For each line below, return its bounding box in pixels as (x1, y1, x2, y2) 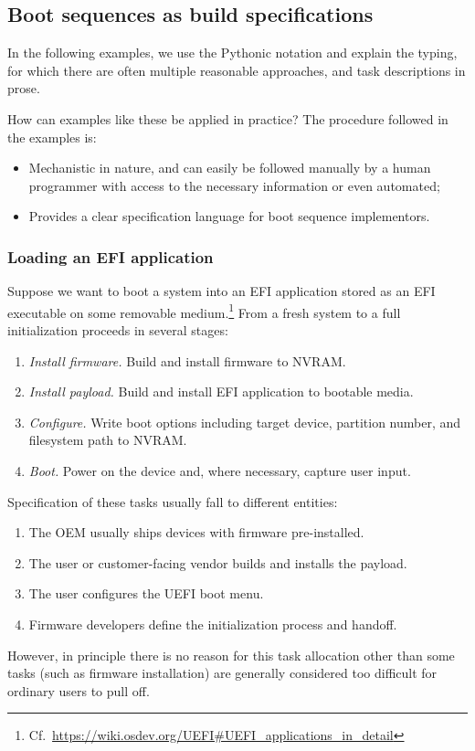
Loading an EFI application (7, 245, 214, 268)
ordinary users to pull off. (7, 681, 150, 700)
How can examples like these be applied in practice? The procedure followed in (7, 109, 449, 128)
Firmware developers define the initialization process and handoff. (28, 614, 397, 633)
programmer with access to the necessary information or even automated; (28, 175, 440, 195)
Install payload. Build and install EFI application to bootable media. (28, 382, 414, 401)
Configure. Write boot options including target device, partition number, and (28, 412, 461, 431)
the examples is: (7, 127, 97, 146)
